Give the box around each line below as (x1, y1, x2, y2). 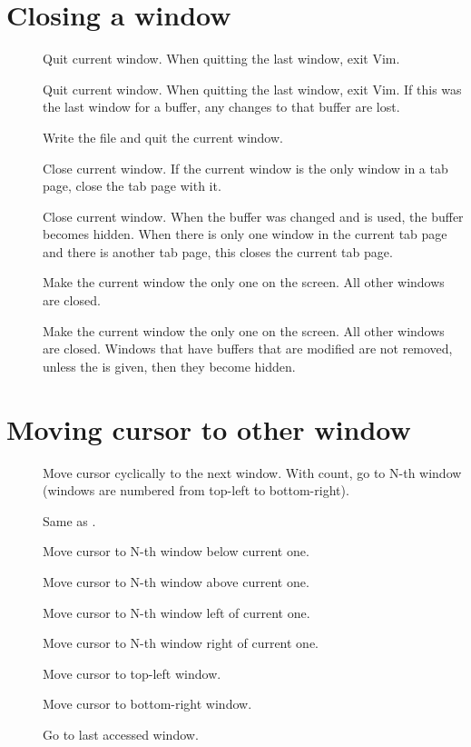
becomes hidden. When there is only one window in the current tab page (43, 224, 447, 244)
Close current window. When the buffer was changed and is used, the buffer (43, 206, 464, 225)
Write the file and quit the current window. (43, 127, 283, 146)
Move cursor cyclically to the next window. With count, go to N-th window (43, 463, 462, 482)
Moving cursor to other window (6, 410, 411, 447)
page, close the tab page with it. (43, 176, 221, 195)
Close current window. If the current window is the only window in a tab (43, 158, 448, 177)
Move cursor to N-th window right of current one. (43, 633, 319, 652)
